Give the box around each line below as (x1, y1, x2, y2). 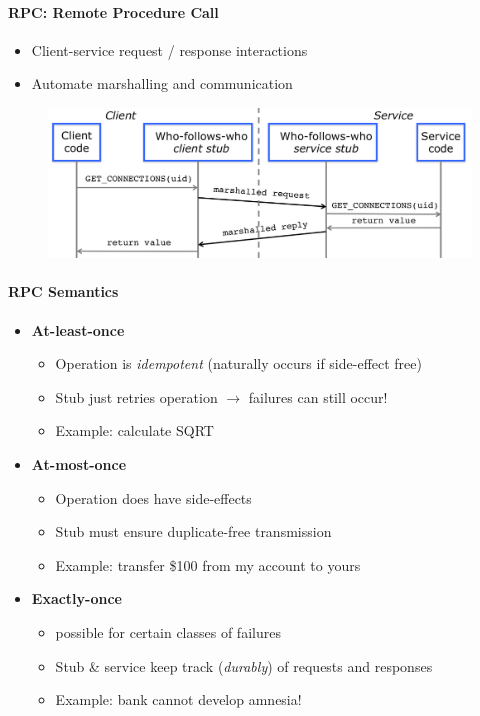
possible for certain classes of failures (55, 622, 281, 643)
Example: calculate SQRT (55, 420, 214, 441)
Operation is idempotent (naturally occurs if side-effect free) (55, 353, 422, 374)
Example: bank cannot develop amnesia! (55, 689, 302, 710)
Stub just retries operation (55, 386, 218, 407)
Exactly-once (31, 588, 122, 609)
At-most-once (31, 454, 127, 475)
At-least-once (31, 319, 125, 340)
